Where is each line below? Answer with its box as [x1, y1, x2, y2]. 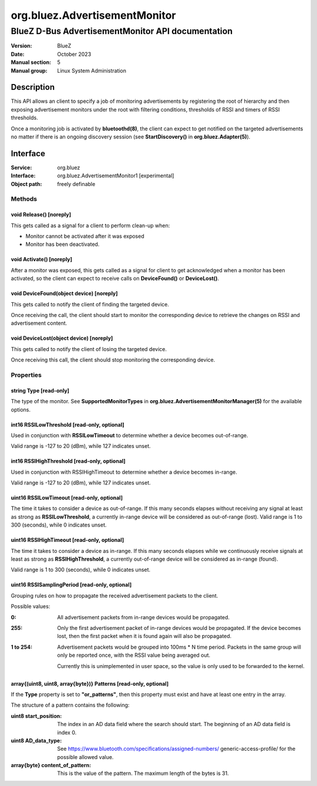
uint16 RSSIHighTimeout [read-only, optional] [11, 537, 124, 544]
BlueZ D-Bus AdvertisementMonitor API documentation [11, 26, 233, 36]
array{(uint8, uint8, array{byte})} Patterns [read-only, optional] [11, 680, 169, 687]
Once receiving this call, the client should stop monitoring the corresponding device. [11, 356, 215, 363]
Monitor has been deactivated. [25, 241, 100, 248]
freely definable [57, 180, 96, 187]
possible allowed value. [57, 753, 114, 760]
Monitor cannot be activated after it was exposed [25, 232, 144, 240]
